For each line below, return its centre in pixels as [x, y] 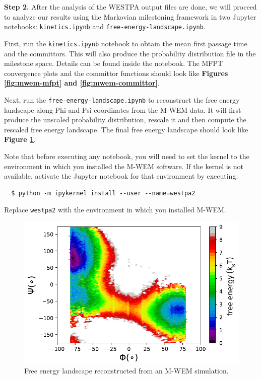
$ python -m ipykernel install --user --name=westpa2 [103, 193]
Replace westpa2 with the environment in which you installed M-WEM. [115, 210]
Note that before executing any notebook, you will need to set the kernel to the [127, 156]
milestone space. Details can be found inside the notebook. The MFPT [114, 63]
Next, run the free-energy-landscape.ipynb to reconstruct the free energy [122, 99]
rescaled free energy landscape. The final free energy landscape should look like [126, 129]
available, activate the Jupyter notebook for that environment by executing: [121, 176]
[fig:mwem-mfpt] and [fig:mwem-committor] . [82, 83]
